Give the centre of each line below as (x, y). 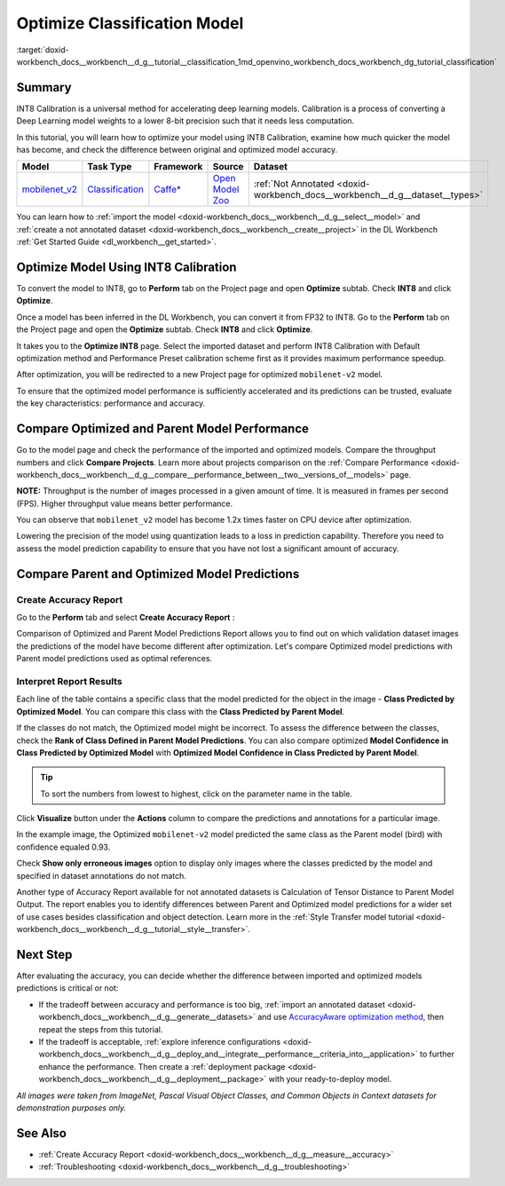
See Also (41, 1133)
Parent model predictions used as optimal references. (114, 659)
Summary (44, 87)
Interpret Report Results (70, 681)
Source (228, 167)
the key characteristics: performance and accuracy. (111, 403)
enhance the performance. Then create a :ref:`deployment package (162, 1066)
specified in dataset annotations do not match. (101, 875)
